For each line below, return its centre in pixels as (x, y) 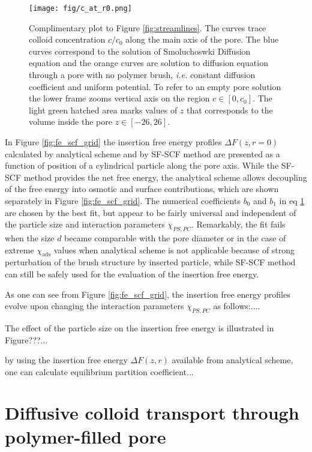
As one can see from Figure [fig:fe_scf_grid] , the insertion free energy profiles (148, 294)
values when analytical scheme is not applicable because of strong (174, 249)
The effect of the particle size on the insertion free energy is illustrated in (139, 327)
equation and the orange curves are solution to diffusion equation (148, 63)
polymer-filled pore (85, 436)
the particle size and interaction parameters (85, 224)
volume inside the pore (70, 122)
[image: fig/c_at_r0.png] (80, 8)
